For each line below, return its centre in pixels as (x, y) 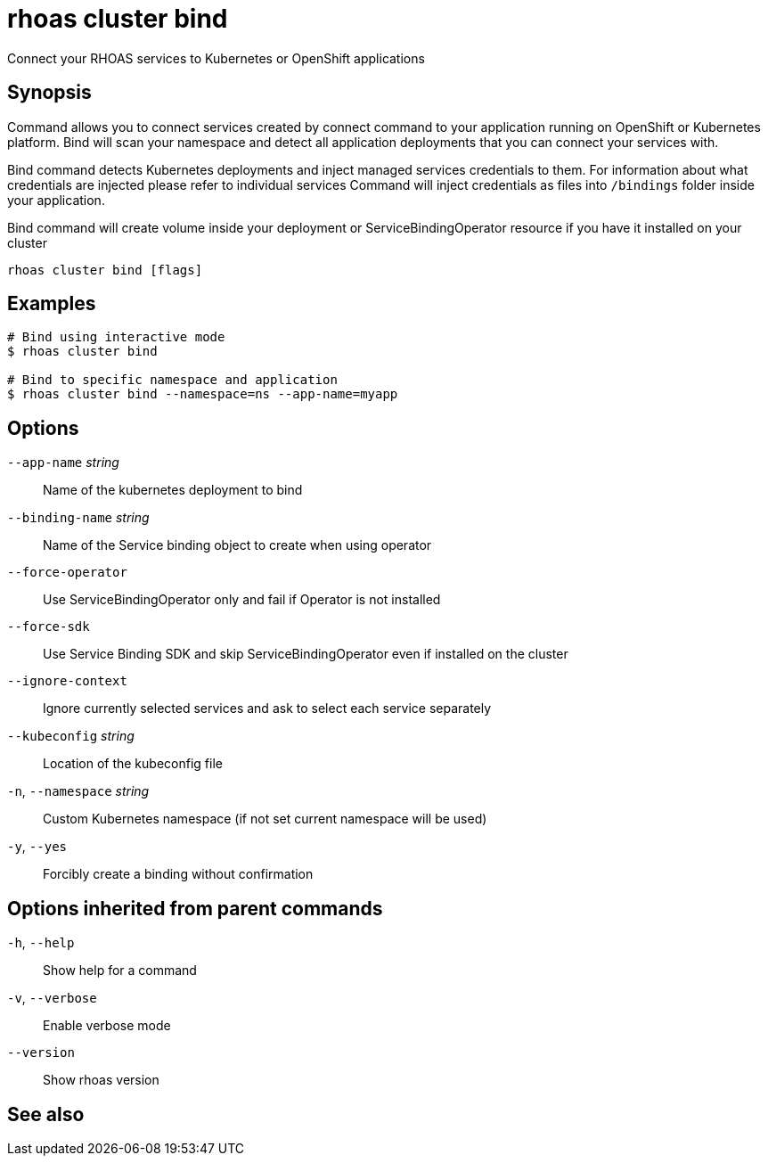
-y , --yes (37, 847)
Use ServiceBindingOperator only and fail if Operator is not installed (242, 600)
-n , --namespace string (78, 791)
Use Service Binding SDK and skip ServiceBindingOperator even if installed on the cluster (306, 654)
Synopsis (49, 93)
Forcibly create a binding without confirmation (178, 874)
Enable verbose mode (107, 1026)
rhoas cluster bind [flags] (105, 270)
